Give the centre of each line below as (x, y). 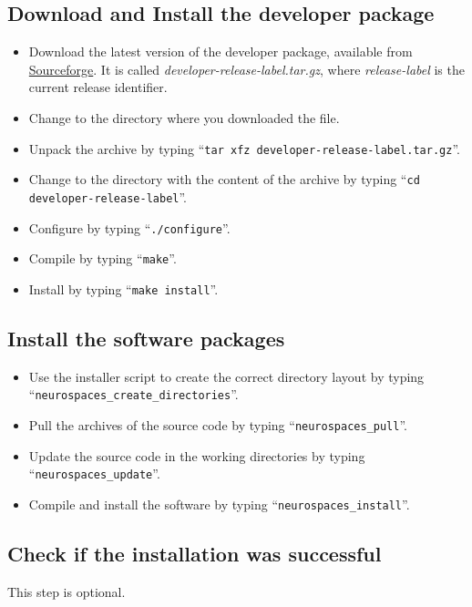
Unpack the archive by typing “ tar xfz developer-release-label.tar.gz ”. (244, 148)
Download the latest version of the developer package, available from (221, 51)
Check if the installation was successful (195, 553)
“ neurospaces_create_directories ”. (133, 394)
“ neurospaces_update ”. (94, 473)
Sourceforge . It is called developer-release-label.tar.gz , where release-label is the (246, 69)
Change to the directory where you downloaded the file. (184, 117)
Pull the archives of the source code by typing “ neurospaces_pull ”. (218, 424)
